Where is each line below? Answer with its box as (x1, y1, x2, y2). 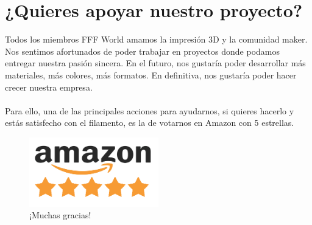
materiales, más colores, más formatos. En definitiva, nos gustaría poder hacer (5, 68, 297, 81)
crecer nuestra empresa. (5, 80, 93, 93)
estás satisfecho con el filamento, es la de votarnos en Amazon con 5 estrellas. (5, 116, 294, 129)
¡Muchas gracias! (29, 209, 91, 221)
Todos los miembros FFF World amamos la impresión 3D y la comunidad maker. (5, 33, 308, 46)
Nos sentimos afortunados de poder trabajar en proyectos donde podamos (5, 44, 280, 57)
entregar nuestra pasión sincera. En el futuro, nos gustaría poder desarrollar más (5, 57, 306, 69)
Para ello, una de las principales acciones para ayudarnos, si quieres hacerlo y (5, 104, 294, 117)
